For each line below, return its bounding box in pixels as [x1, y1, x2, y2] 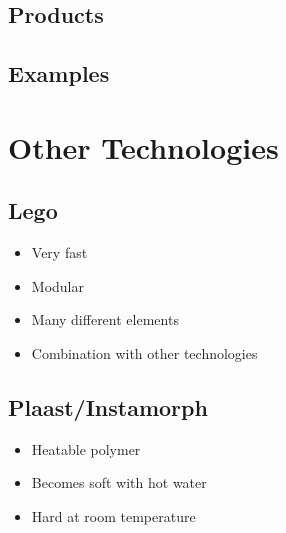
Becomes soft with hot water [31, 472, 207, 493]
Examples [8, 58, 110, 89]
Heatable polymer [31, 438, 141, 459]
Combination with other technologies [31, 342, 258, 363]
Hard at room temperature [31, 505, 196, 526]
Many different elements [31, 309, 179, 330]
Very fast [31, 242, 88, 263]
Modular [31, 275, 84, 296]
